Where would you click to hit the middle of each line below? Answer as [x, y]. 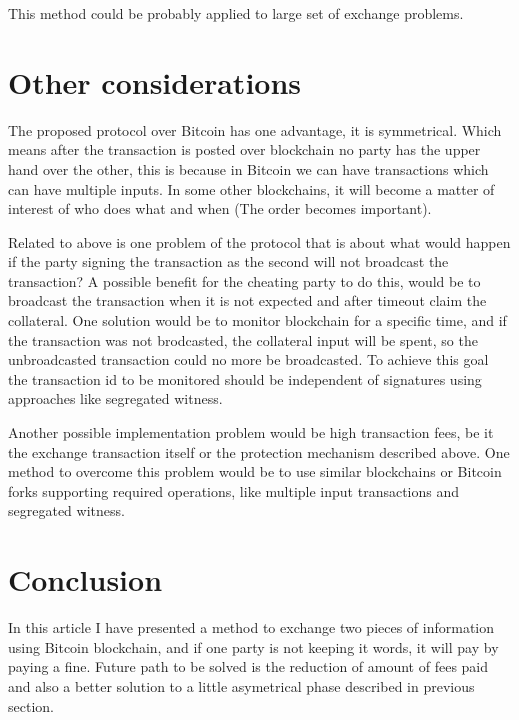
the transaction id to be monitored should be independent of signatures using [245, 378]
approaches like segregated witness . [115, 398]
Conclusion [85, 579]
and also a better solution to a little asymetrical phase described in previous [241, 685]
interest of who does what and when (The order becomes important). [220, 208]
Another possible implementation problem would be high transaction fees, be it [251, 432]
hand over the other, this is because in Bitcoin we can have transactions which [248, 168]
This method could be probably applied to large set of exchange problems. [236, 13]
